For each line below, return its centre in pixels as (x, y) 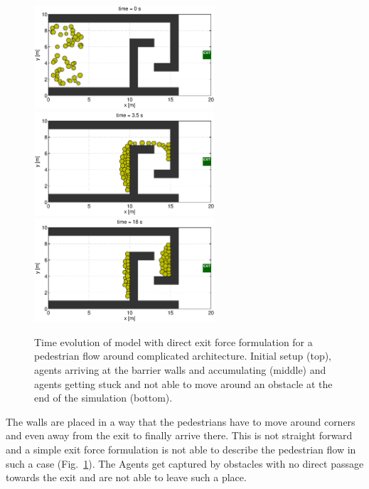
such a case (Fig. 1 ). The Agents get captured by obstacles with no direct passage (185, 463)
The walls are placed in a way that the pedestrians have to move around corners (181, 421)
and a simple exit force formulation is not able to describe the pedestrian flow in (181, 449)
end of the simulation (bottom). (103, 398)
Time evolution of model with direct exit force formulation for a (173, 342)
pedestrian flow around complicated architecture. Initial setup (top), (183, 356)
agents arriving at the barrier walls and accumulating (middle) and (180, 369)
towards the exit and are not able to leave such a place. (126, 477)
